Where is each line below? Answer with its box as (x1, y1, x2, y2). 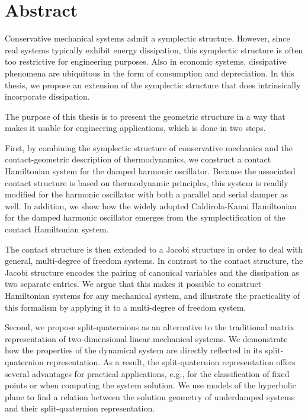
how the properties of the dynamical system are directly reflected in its (5, 344, 262, 356)
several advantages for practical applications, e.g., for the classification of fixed (5, 367, 290, 379)
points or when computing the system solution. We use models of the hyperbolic (5, 379, 296, 391)
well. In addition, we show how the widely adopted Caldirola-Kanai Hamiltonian (5, 199, 297, 212)
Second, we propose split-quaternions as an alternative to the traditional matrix (5, 321, 294, 333)
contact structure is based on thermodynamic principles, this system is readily (5, 176, 288, 189)
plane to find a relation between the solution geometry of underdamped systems (5, 390, 295, 403)
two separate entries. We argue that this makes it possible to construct (5, 277, 262, 290)
